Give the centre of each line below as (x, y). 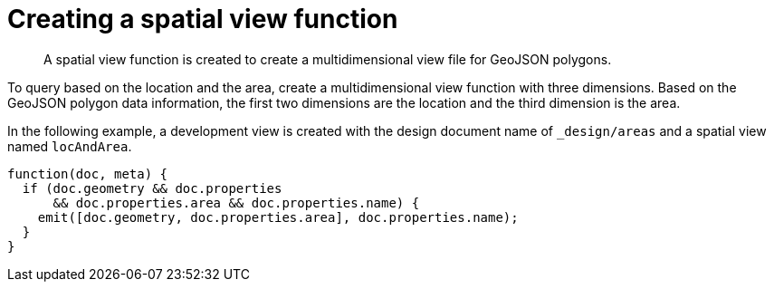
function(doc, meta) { (88, 173)
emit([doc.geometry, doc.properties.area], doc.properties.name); (278, 217)
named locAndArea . (70, 146)
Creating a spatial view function (203, 19)
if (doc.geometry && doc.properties (152, 188)
